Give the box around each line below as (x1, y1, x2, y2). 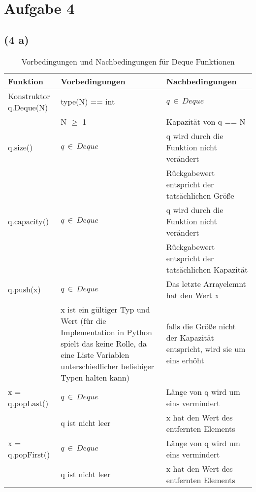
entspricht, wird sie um (166, 343, 246, 355)
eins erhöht (166, 354, 204, 366)
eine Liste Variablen (61, 349, 129, 360)
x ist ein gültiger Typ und (61, 303, 150, 315)
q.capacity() (8, 215, 49, 227)
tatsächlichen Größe (166, 189, 234, 201)
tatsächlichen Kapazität (166, 263, 248, 275)
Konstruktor (8, 90, 50, 102)
